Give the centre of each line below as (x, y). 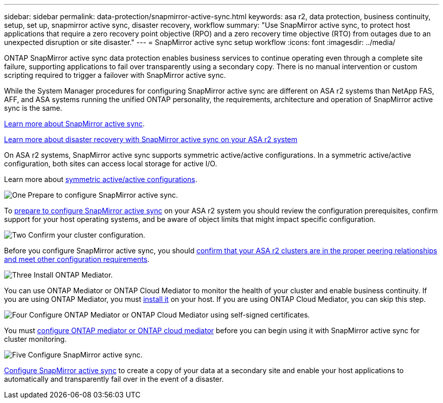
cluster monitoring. (35, 339)
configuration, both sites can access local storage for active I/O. (111, 164)
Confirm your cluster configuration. (87, 235)
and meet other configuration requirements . (77, 259)
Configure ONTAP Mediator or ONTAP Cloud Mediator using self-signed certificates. (169, 315)
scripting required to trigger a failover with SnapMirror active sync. (115, 75)
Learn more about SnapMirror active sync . (75, 124)
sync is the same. (33, 108)
